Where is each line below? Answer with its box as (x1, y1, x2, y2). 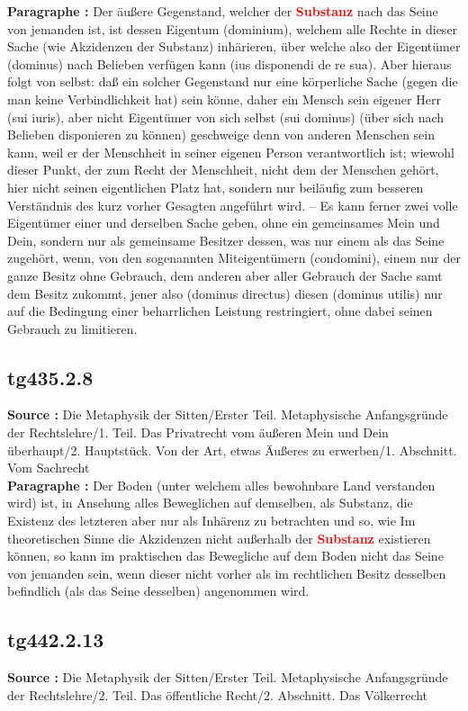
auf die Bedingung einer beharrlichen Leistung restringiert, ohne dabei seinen (7, 301, 433, 320)
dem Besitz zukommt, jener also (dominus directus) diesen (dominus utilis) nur (7, 283, 443, 302)
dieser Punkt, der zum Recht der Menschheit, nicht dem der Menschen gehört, (7, 160, 439, 179)
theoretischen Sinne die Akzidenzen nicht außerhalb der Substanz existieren (7, 528, 431, 547)
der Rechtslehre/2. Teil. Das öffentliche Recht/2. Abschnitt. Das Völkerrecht (7, 685, 428, 704)
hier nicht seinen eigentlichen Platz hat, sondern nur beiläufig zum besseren (7, 177, 424, 196)
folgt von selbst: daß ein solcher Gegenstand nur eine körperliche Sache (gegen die (7, 72, 458, 91)
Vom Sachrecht (7, 458, 90, 477)
